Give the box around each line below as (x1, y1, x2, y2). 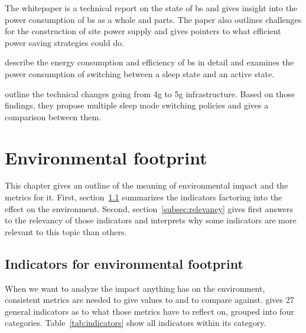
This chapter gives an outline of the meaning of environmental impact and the (5, 179, 288, 192)
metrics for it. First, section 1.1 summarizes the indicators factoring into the (5, 191, 282, 203)
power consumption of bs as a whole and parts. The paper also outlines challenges (5, 13, 302, 25)
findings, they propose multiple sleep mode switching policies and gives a (5, 99, 269, 111)
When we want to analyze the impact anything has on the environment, (5, 282, 265, 294)
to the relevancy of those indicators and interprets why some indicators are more (5, 214, 297, 226)
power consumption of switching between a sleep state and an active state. (5, 67, 275, 80)
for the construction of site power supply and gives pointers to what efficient (5, 25, 281, 37)
